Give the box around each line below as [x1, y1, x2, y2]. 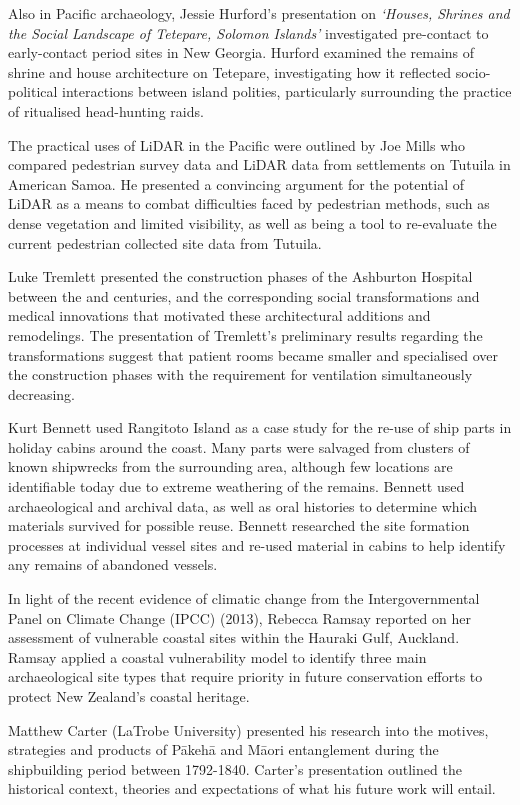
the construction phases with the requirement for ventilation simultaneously [8, 364, 473, 385]
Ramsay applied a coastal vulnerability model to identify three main [8, 646, 427, 667]
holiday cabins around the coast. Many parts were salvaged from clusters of [8, 436, 470, 457]
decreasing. [8, 383, 76, 404]
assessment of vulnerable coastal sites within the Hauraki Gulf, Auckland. [8, 627, 460, 648]
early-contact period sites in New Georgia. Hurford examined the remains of [8, 42, 475, 63]
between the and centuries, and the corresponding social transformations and [8, 285, 480, 306]
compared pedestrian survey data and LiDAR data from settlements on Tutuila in [8, 154, 511, 175]
